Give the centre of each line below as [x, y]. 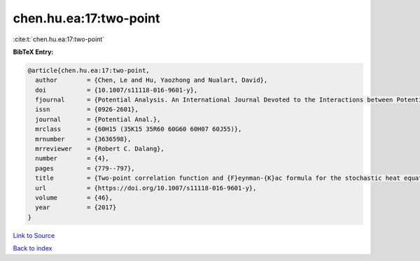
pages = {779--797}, [85, 168]
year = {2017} [76, 207]
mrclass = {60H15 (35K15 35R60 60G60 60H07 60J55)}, [139, 129]
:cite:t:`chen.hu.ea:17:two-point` [59, 39]
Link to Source [34, 235]
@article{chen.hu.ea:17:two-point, [89, 70]
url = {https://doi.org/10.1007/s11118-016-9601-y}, [146, 188]
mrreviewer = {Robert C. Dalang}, [100, 149]
